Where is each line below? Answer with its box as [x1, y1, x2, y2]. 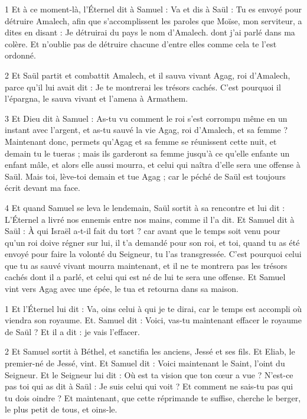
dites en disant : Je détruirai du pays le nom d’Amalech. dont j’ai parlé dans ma [5, 26, 295, 38]
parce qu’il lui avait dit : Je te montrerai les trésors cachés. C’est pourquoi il [5, 80, 281, 93]
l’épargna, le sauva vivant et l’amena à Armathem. [5, 92, 188, 105]
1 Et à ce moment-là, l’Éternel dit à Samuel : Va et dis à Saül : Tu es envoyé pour [5, 3, 302, 15]
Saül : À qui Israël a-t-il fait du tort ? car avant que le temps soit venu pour [5, 225, 280, 237]
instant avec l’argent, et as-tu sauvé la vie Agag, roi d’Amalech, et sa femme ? [5, 124, 288, 136]
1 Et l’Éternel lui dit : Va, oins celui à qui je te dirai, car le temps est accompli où [5, 302, 302, 314]
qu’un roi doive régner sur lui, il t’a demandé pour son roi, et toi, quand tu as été [5, 236, 300, 248]
